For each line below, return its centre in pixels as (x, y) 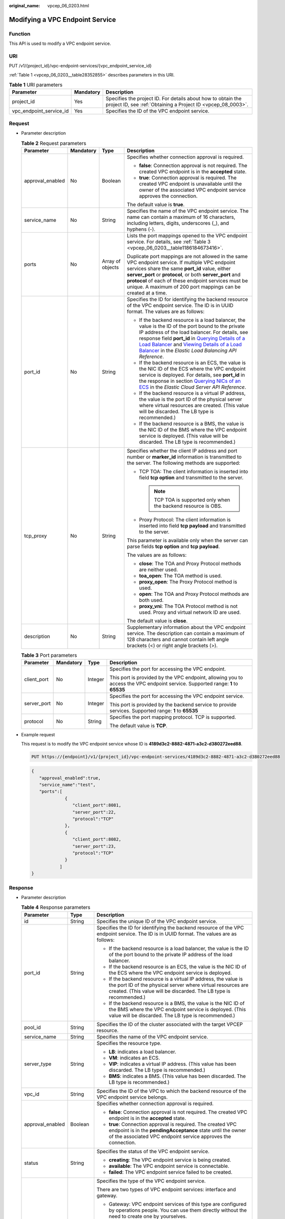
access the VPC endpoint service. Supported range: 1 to (174, 684)
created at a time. (147, 293)
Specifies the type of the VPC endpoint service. (151, 1181)
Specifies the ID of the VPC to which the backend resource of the (171, 1091)
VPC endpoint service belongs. (132, 1097)
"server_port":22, (94, 812)
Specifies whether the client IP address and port (182, 451)
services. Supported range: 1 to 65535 (154, 711)
